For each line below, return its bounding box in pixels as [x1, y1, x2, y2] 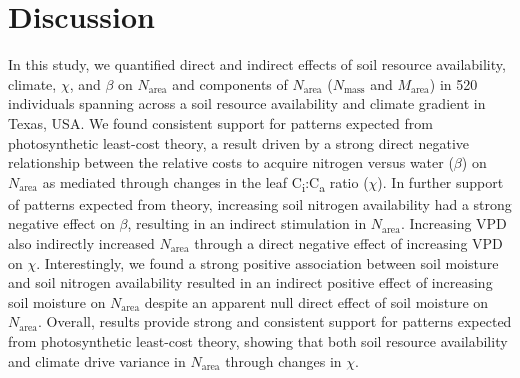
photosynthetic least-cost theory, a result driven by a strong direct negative [8, 132, 470, 153]
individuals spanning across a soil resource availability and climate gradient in [8, 93, 486, 114]
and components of [172, 73, 288, 94]
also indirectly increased [8, 233, 155, 253]
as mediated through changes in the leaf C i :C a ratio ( [42, 171, 369, 195]
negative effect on [8, 213, 115, 234]
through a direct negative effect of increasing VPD [194, 233, 503, 253]
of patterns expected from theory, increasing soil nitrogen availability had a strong [8, 193, 512, 214]
